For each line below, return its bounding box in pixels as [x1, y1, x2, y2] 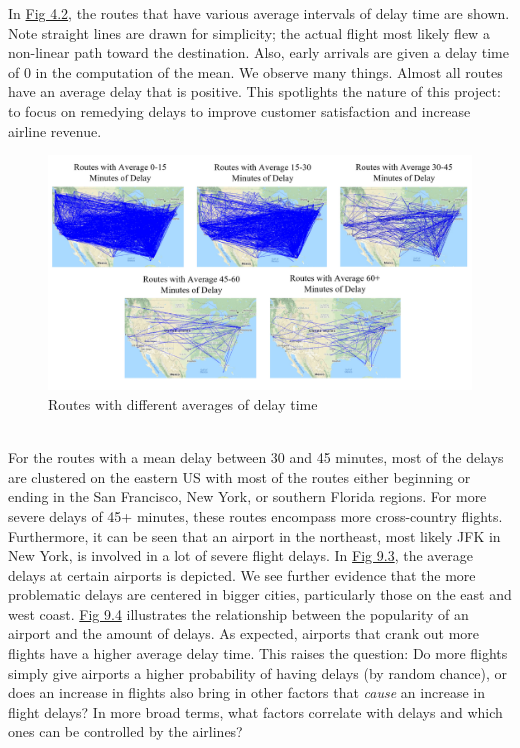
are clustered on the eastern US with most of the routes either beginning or [8, 466, 471, 487]
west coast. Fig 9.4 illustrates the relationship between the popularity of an [8, 603, 469, 624]
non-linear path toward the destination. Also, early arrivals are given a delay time [8, 42, 509, 63]
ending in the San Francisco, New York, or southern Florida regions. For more [8, 486, 487, 507]
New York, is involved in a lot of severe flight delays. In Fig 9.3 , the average [8, 545, 473, 566]
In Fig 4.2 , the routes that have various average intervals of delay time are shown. [8, 3, 510, 23]
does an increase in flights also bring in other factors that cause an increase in [8, 682, 485, 703]
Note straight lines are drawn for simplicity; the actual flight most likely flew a [8, 22, 490, 43]
